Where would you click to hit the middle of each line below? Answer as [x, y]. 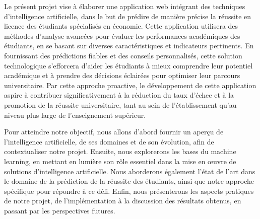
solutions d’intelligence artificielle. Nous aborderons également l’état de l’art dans [130, 171]
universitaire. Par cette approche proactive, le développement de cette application [130, 85]
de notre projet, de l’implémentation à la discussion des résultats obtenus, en [123, 201]
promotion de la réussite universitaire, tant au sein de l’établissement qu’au [120, 104]
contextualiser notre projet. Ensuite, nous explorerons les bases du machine [120, 151]
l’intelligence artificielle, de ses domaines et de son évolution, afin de [109, 141]
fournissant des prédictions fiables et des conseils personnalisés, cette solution [123, 55]
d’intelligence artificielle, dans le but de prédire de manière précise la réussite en [128, 16]
